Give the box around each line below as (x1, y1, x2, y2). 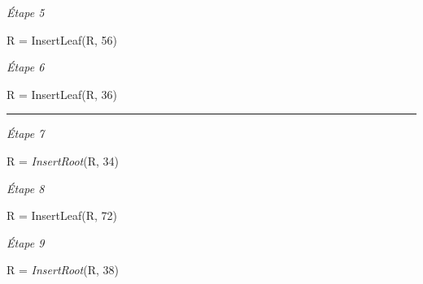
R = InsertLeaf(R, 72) (7, 207, 118, 224)
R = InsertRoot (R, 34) (7, 152, 120, 169)
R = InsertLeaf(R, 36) (7, 85, 118, 102)
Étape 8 (7, 179, 45, 196)
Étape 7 (7, 125, 45, 142)
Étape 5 (7, 4, 45, 20)
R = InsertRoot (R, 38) (7, 261, 120, 278)
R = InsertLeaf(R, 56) (7, 31, 118, 48)
